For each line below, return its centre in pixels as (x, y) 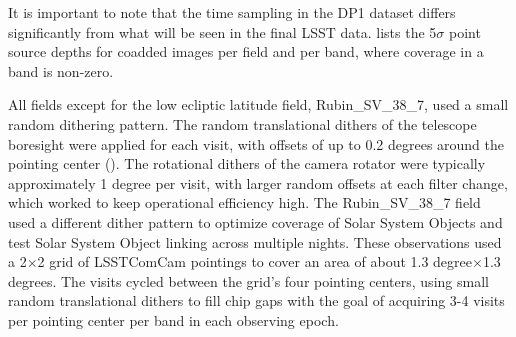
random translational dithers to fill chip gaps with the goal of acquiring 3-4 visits (256, 300)
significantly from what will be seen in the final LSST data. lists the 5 (222, 31)
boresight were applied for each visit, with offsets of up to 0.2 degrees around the (256, 143)
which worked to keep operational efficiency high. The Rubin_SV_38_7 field (244, 202)
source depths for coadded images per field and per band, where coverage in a (246, 51)
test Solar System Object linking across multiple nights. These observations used (255, 241)
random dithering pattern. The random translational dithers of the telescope (242, 123)
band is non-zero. (61, 70)
